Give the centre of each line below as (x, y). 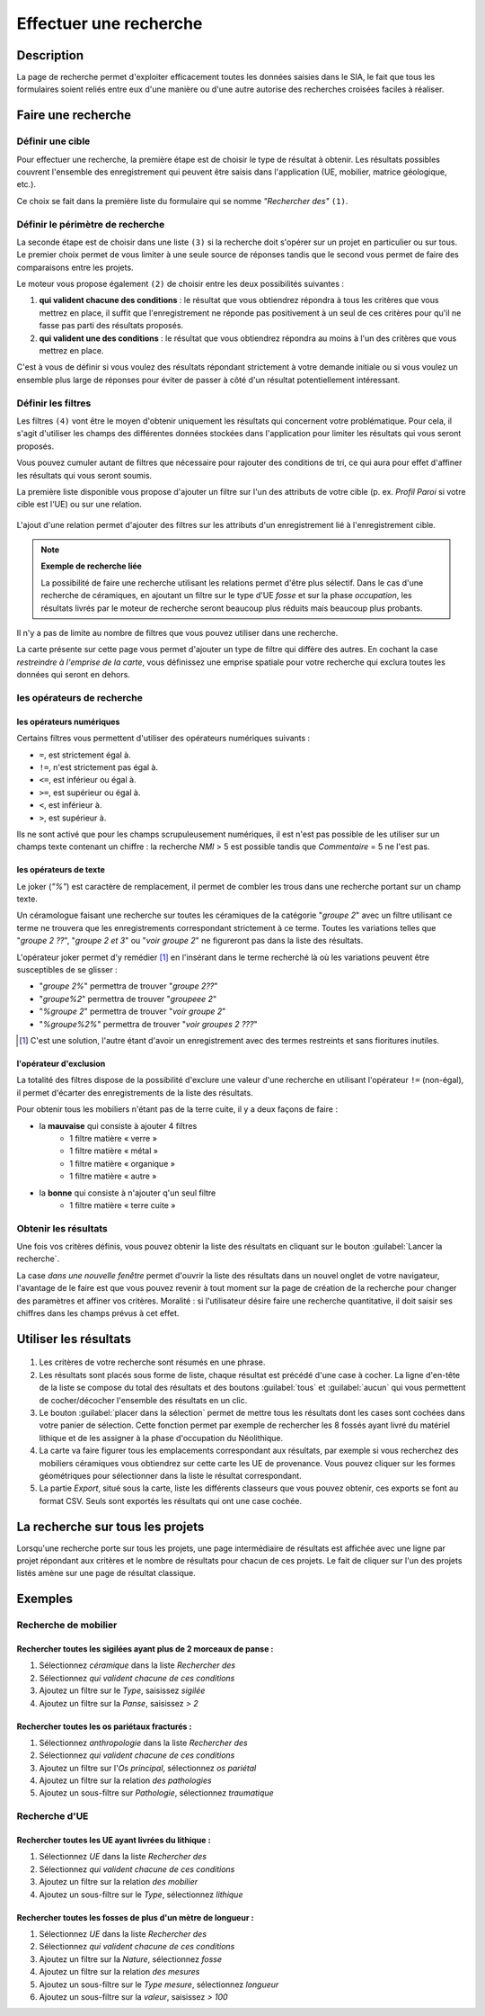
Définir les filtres (54, 403)
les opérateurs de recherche (80, 697)
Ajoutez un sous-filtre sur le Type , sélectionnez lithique (141, 1895)
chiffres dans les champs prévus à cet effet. (98, 1313)
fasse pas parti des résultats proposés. (111, 326)
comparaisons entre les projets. (75, 267)
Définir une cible (53, 141)
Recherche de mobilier (67, 1626)
